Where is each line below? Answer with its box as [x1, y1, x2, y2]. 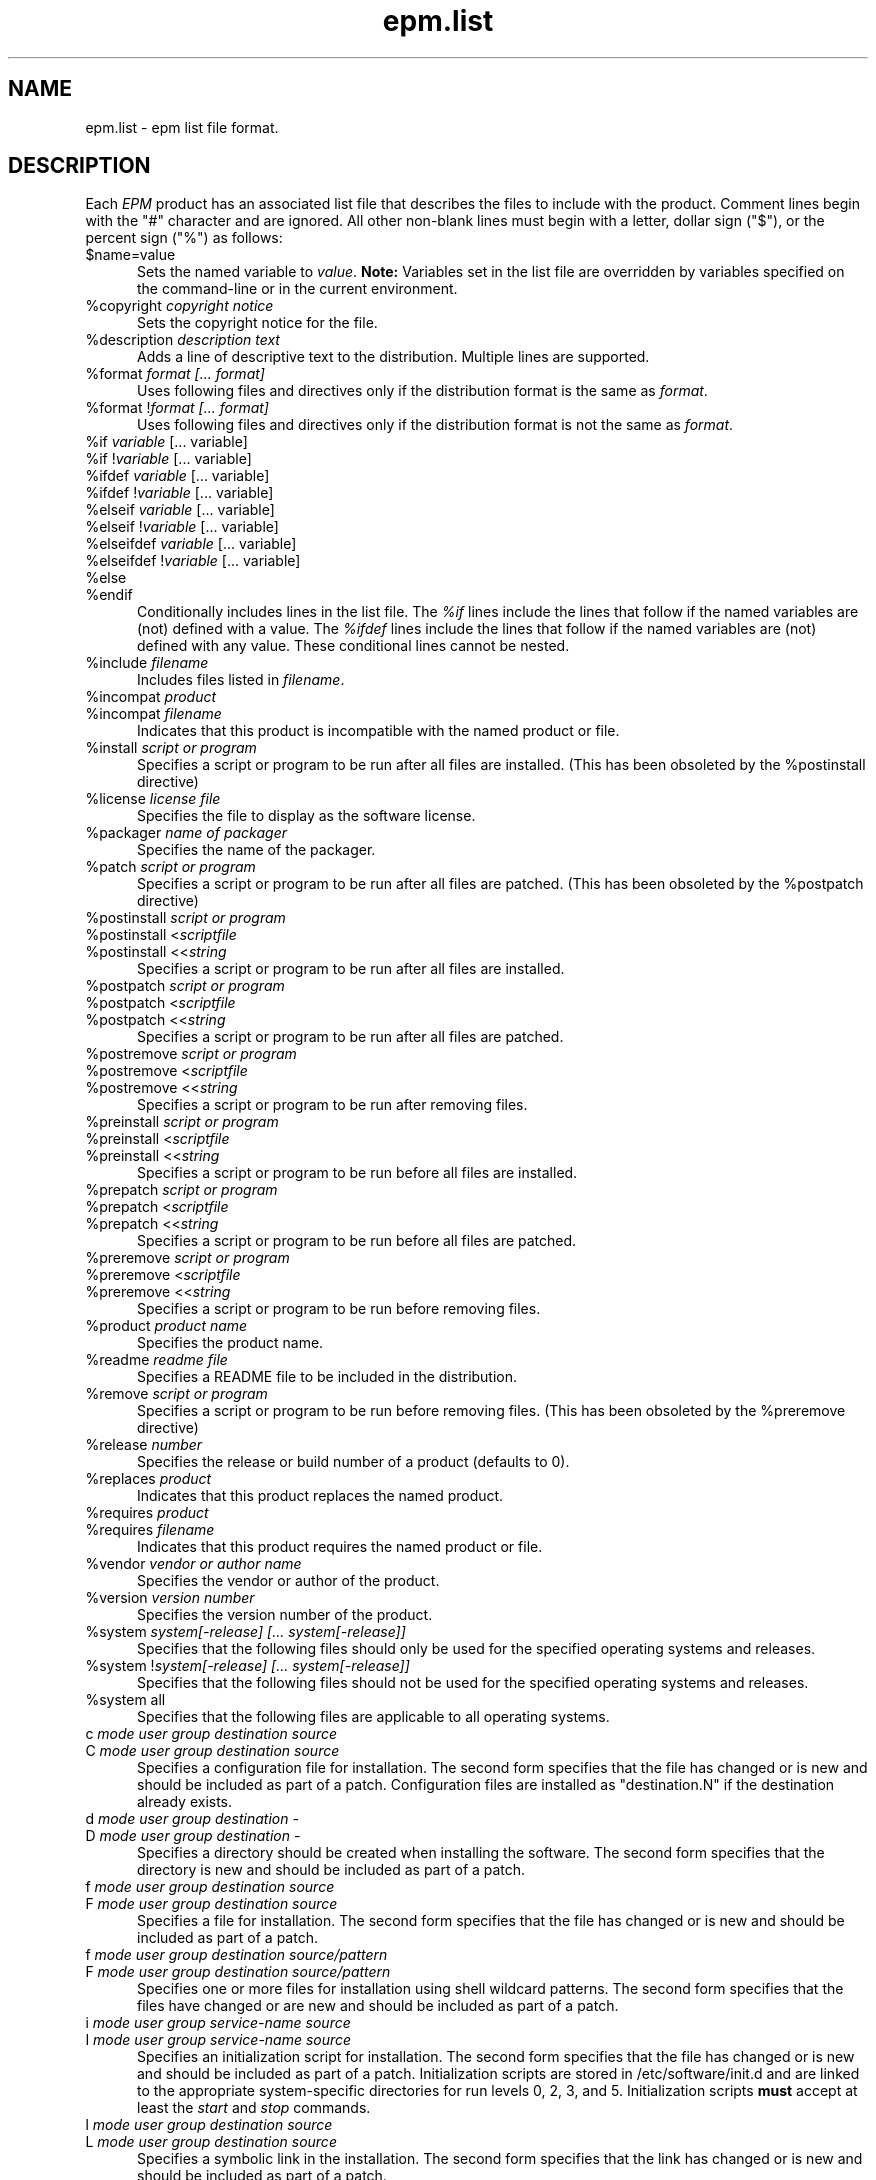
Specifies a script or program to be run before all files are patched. [137, 1232, 577, 1250]
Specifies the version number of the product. [137, 1606, 433, 1624]
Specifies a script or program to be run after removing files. [137, 1096, 528, 1114]
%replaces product [85, 1470, 212, 1488]
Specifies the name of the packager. [137, 841, 376, 859]
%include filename [85, 654, 209, 672]
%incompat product [85, 688, 217, 706]
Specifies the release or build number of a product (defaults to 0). [137, 1453, 570, 1471]
